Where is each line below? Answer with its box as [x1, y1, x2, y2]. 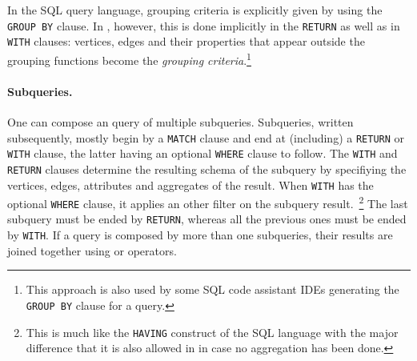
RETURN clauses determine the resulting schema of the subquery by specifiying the [7, 160, 407, 177]
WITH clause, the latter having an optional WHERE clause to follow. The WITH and [7, 145, 398, 162]
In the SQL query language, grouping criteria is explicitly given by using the [7, 2, 383, 18]
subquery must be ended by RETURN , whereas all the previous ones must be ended [7, 211, 407, 227]
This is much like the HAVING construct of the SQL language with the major [26, 323, 399, 340]
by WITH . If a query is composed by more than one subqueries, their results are [7, 227, 393, 243]
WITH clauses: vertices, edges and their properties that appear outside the [7, 33, 365, 50]
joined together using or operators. [7, 242, 177, 259]
